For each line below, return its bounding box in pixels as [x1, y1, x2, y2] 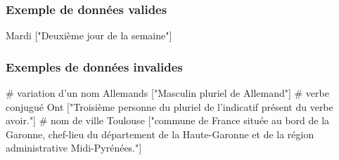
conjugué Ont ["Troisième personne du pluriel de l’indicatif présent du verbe [6, 99, 333, 114]
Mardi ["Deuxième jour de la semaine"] [6, 28, 172, 43]
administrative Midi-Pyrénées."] [6, 140, 142, 155]
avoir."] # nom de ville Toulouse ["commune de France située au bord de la [6, 113, 330, 128]
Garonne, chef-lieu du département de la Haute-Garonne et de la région [6, 126, 314, 141]
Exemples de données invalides [6, 58, 183, 75]
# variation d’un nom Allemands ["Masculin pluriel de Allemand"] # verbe [6, 86, 329, 100]
